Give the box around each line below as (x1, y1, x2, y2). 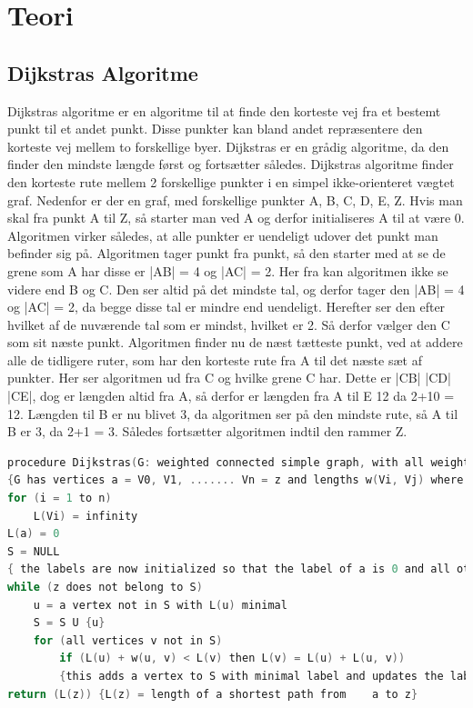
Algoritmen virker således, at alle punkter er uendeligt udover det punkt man (7, 225, 438, 244)
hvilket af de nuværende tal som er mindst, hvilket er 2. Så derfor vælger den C (7, 314, 450, 334)
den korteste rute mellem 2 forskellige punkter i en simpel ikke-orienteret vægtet (7, 172, 455, 191)
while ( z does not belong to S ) (7, 581, 203, 594)
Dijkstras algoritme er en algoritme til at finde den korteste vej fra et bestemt (7, 101, 441, 120)
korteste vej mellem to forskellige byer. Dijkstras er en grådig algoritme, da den (7, 136, 449, 155)
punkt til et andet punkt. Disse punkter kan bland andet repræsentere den (7, 119, 423, 138)
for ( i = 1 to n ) (7, 492, 112, 505)
